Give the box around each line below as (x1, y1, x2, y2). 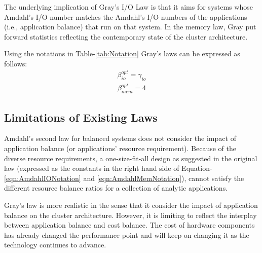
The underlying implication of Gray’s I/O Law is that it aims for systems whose (4, 2, 253, 12)
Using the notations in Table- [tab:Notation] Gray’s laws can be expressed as (4, 48, 240, 59)
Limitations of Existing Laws (4, 109, 158, 125)
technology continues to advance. (4, 239, 106, 250)
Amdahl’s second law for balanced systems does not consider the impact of (4, 133, 236, 143)
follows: (4, 58, 27, 68)
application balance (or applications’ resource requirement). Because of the (4, 143, 236, 154)
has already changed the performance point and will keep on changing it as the (4, 229, 249, 240)
